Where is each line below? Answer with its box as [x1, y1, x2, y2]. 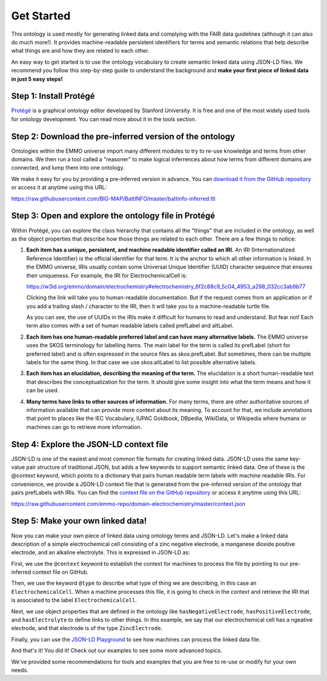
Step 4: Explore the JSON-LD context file [11, 439, 169, 450]
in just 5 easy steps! [11, 75, 63, 82]
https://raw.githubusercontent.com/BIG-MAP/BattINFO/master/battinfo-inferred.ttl [11, 194, 216, 202]
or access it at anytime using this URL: [11, 184, 107, 191]
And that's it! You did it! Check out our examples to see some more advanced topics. [11, 647, 222, 654]
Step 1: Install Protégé [11, 91, 95, 101]
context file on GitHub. [32, 568, 89, 576]
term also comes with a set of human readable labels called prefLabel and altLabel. [26, 322, 234, 330]
